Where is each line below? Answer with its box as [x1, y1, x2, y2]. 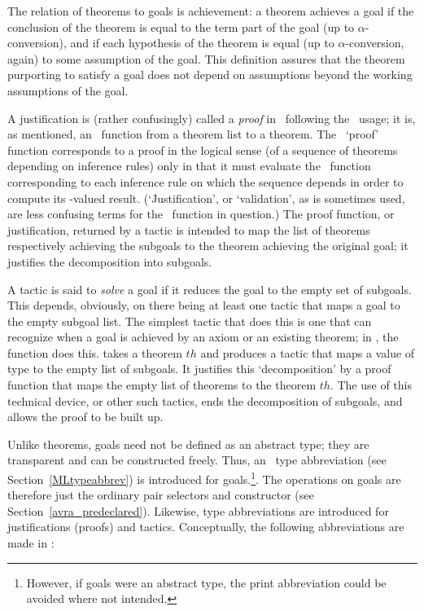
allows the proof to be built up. [7, 408, 164, 425]
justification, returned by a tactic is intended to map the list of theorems [7, 221, 370, 238]
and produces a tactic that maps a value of [200, 344, 415, 361]
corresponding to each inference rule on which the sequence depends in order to [7, 173, 404, 190]
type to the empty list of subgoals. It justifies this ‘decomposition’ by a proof [7, 360, 391, 377]
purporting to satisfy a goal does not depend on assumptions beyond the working [7, 66, 413, 83]
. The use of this [330, 376, 412, 393]
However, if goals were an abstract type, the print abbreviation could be [26, 574, 387, 591]
